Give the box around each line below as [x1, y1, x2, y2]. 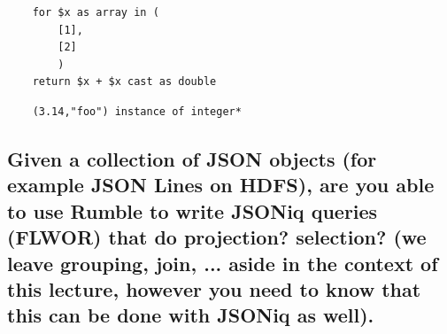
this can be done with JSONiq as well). [7, 301, 374, 329]
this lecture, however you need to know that [7, 275, 421, 302]
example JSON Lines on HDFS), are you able [7, 171, 435, 198]
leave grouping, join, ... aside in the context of [7, 249, 438, 276]
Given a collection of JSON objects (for [7, 144, 377, 172]
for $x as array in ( [32, 6, 159, 19]
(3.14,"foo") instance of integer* [32, 105, 242, 118]
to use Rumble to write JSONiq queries [7, 197, 378, 224]
